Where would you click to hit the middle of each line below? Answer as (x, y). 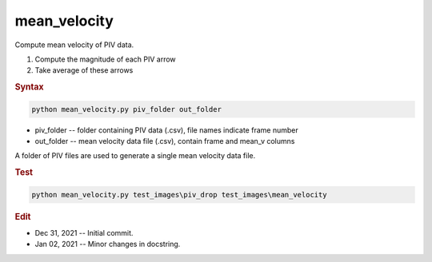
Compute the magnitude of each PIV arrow (105, 59)
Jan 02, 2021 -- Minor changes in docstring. (108, 244)
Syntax (29, 87)
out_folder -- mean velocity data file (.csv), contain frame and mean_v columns (165, 141)
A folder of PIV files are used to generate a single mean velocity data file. (135, 156)
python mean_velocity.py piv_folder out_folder (126, 109)
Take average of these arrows (84, 70)
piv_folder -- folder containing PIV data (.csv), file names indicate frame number (167, 130)
